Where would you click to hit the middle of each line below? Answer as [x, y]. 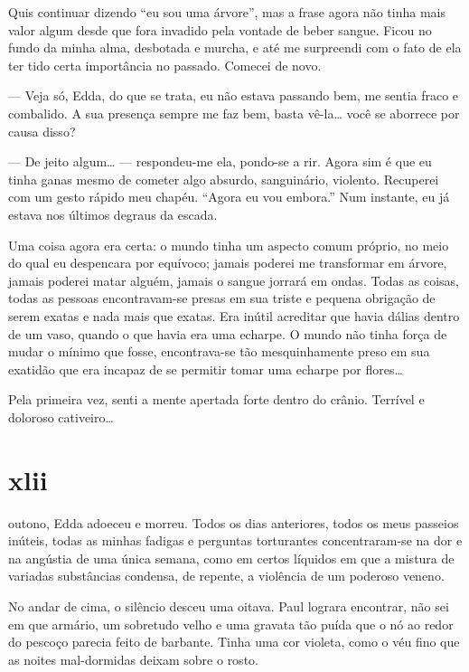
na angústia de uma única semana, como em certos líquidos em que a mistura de [231, 558]
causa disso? [42, 131]
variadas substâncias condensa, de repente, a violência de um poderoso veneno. [226, 576]
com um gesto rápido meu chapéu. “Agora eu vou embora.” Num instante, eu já [229, 197]
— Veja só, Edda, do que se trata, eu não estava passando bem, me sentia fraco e [234, 95]
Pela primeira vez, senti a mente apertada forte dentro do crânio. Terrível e [216, 399]
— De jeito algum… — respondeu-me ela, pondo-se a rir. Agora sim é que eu [220, 161]
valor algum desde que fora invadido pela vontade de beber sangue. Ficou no [220, 29]
